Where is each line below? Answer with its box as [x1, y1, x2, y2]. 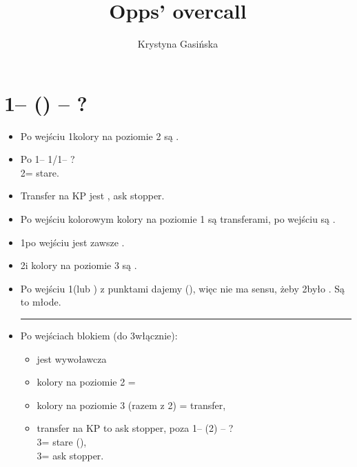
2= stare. [20, 165, 59, 179]
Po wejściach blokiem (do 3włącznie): [20, 328, 178, 342]
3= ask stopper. [37, 448, 104, 462]
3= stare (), [37, 434, 87, 448]
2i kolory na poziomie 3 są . [20, 258, 137, 272]
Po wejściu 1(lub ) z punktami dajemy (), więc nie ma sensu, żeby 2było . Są [20, 281, 345, 295]
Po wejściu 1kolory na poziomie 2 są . [20, 128, 179, 143]
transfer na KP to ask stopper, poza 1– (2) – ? [37, 421, 234, 435]
